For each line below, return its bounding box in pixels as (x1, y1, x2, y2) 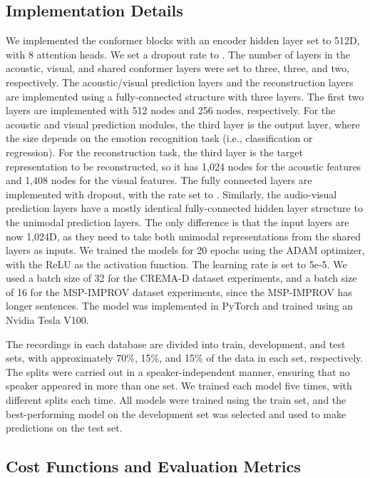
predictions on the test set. (6, 420, 123, 435)
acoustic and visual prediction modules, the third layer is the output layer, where (6, 116, 360, 131)
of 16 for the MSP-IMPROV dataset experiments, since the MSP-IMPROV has (6, 284, 352, 299)
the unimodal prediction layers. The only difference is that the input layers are (6, 214, 349, 229)
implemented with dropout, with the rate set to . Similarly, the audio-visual (6, 186, 337, 201)
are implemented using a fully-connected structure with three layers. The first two (6, 88, 364, 103)
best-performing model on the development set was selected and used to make (6, 406, 346, 421)
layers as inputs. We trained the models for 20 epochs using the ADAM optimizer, (6, 243, 365, 258)
